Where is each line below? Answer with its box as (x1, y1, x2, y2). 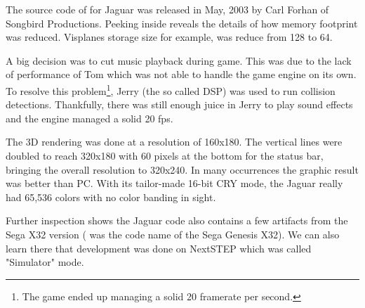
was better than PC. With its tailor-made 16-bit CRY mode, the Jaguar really (6, 176, 343, 191)
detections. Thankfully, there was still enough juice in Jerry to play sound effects (6, 97, 353, 112)
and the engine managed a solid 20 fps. (6, 110, 173, 125)
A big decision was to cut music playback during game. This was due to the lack (6, 53, 352, 68)
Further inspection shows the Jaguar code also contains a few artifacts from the (6, 213, 348, 228)
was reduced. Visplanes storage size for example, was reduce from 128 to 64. (6, 30, 333, 44)
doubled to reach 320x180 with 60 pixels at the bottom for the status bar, (6, 148, 324, 162)
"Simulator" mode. (6, 255, 84, 269)
